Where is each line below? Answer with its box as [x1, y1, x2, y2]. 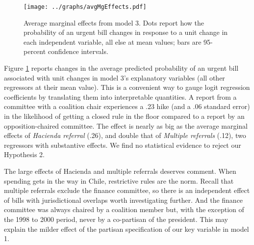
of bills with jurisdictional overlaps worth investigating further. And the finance [4, 194, 243, 205]
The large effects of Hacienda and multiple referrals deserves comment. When [4, 165, 236, 176]
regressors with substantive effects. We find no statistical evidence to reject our [4, 139, 241, 150]
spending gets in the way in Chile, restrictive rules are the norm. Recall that [4, 175, 234, 186]
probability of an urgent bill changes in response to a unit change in [24, 27, 228, 37]
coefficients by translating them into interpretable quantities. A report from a [4, 91, 237, 102]
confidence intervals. [48, 46, 108, 56]
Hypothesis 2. [4, 149, 45, 160]
